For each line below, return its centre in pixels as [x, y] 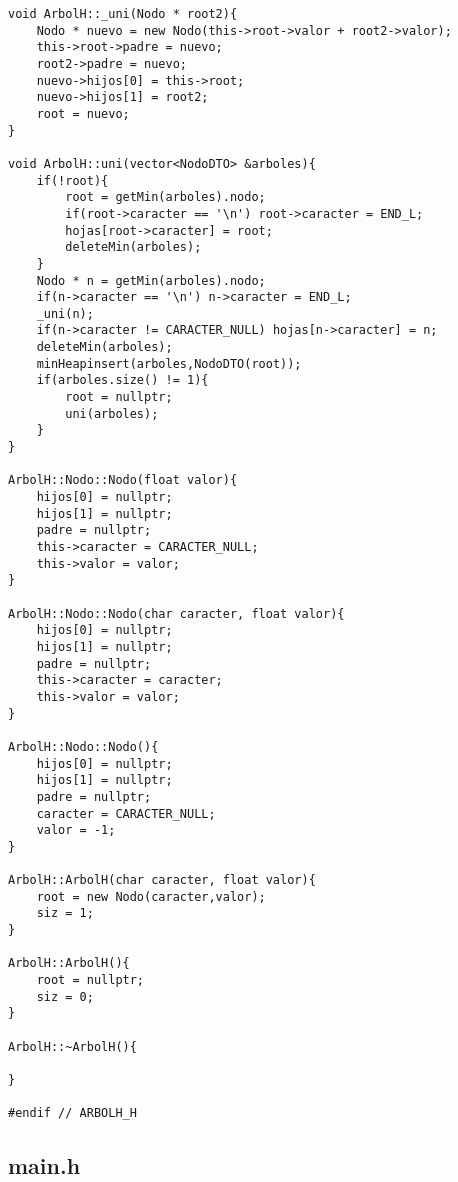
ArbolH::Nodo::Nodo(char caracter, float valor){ [176, 613]
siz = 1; [65, 913]
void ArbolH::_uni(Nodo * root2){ [123, 14]
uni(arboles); [112, 413]
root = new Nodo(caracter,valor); [151, 896]
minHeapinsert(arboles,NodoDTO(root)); [169, 363]
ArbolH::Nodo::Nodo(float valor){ [123, 480]
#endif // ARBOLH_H [72, 1113]
